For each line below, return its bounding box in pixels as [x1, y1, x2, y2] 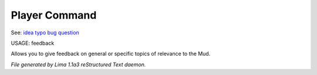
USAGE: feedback [11, 40, 55, 47]
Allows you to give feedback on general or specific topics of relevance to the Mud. [11, 50, 211, 58]
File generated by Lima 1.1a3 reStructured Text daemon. [11, 61, 146, 68]
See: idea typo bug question [11, 29, 79, 36]
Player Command [11, 9, 97, 22]
